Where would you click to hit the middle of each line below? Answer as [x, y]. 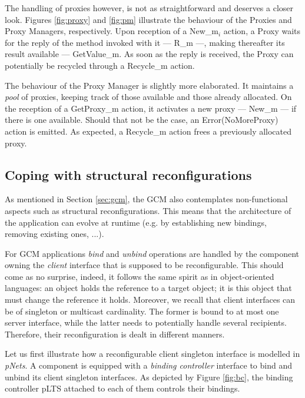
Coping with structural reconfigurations [128, 174]
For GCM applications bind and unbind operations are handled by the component [152, 253]
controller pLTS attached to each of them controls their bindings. [122, 388]
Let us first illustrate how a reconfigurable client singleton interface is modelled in [152, 354]
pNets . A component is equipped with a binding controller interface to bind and [148, 365]
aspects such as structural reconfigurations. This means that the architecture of [148, 210]
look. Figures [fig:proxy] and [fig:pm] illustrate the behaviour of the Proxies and [148, 19]
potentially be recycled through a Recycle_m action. [100, 65]
